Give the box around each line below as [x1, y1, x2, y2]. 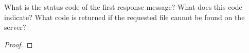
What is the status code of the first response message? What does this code [4, 2, 242, 12]
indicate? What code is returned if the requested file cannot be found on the [4, 11, 245, 22]
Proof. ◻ [4, 39, 33, 49]
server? [4, 22, 26, 32]
